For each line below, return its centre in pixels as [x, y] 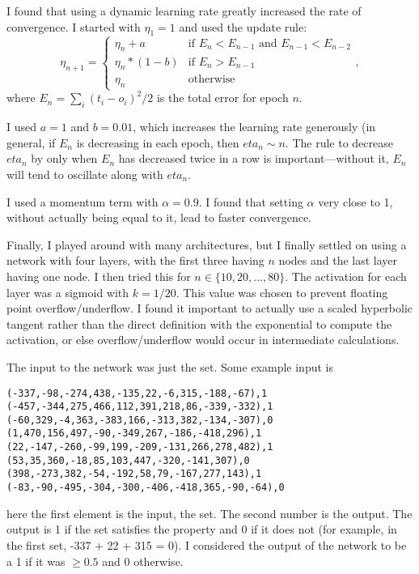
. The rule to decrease [339, 142]
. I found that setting [251, 201]
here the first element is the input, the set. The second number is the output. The [209, 513]
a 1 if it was [36, 561]
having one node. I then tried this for [99, 276]
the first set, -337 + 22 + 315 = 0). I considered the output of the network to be [207, 544]
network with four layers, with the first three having [135, 260]
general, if [31, 142]
